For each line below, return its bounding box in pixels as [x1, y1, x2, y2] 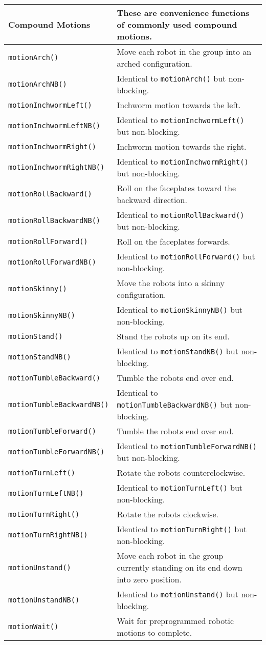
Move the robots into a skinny [117, 277, 225, 289]
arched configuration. [117, 57, 192, 69]
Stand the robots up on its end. [117, 330, 230, 342]
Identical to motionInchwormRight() [117, 155, 249, 167]
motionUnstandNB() [8, 596, 80, 604]
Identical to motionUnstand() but [117, 588, 238, 600]
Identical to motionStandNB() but [117, 345, 238, 357]
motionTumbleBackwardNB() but [117, 398, 233, 410]
